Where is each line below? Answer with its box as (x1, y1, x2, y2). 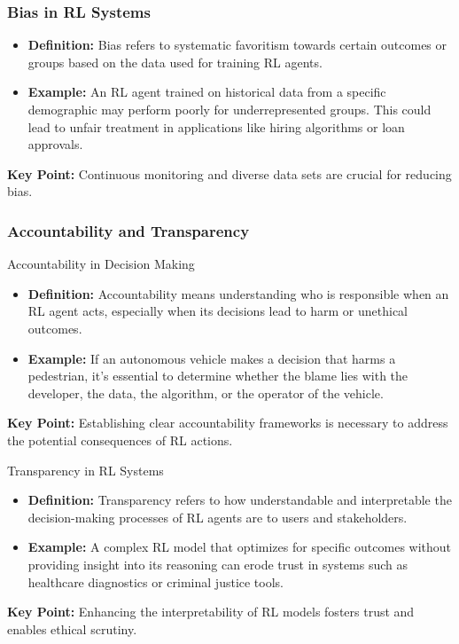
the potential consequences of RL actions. (7, 430, 233, 449)
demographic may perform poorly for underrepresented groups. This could (27, 100, 432, 118)
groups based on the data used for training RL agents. (27, 52, 323, 71)
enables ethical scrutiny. (7, 619, 137, 638)
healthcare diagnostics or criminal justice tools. (27, 572, 284, 591)
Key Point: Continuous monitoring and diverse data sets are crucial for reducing (7, 164, 452, 183)
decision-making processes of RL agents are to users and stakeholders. (27, 507, 408, 526)
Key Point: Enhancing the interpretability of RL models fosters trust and (7, 602, 415, 621)
